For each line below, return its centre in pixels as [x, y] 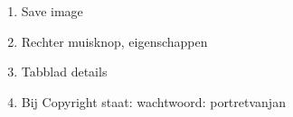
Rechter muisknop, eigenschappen [114, 41]
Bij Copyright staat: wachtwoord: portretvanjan [153, 101]
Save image [52, 11]
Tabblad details [64, 72]
